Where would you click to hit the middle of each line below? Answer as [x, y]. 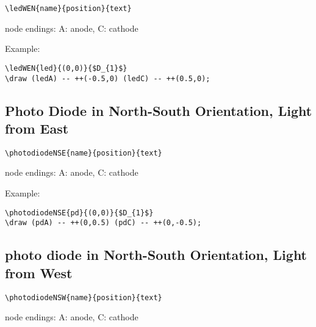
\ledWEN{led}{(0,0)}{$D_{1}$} [66, 68]
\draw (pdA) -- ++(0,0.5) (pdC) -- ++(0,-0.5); [103, 223]
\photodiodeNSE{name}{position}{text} [84, 153]
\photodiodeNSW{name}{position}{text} [84, 297]
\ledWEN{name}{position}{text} [68, 9]
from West [39, 272]
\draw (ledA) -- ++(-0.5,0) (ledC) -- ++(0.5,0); [108, 78]
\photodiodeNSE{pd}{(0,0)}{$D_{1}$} [79, 213]
